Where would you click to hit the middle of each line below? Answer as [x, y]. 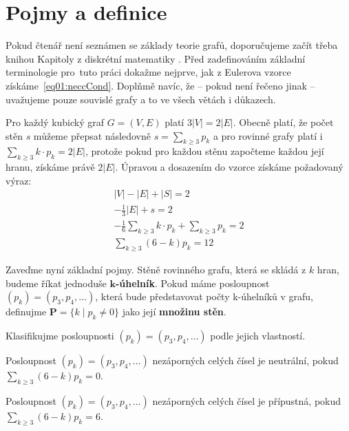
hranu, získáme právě [50, 167]
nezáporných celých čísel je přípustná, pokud [247, 400]
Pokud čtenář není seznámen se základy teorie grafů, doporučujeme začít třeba [172, 45]
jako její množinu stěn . [174, 312]
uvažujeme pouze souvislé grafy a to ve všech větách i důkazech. [141, 99]
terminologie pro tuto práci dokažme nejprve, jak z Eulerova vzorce [148, 72]
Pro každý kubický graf [55, 122]
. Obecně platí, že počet [283, 122]
